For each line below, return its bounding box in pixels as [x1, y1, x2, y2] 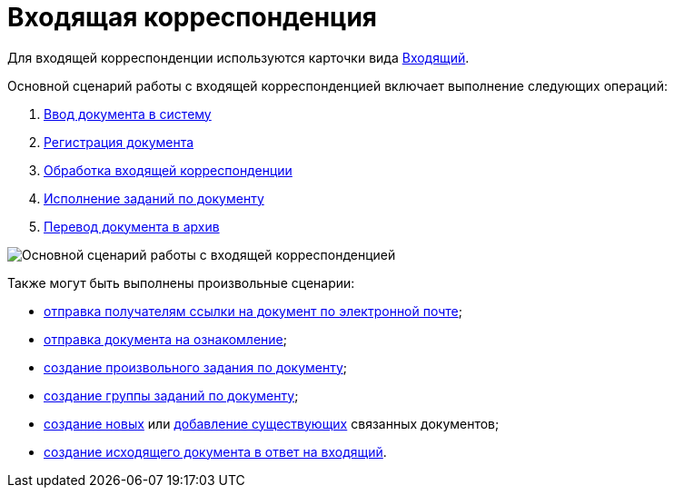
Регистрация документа [44, 134, 194, 150]
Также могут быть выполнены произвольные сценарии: [7, 274, 355, 291]
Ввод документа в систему [44, 105, 212, 122]
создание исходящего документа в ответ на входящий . [44, 443, 387, 460]
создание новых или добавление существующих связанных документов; [44, 415, 500, 431]
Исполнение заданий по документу [44, 190, 264, 206]
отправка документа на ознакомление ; [44, 331, 287, 347]
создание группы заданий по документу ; [44, 387, 299, 403]
